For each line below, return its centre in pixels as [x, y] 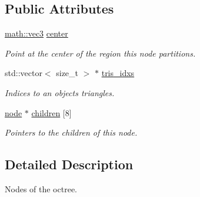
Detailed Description [69, 164]
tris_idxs [118, 73]
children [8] [51, 112]
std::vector [24, 73]
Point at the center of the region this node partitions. [100, 53]
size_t [67, 73]
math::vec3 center [36, 33]
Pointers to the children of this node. [71, 132]
